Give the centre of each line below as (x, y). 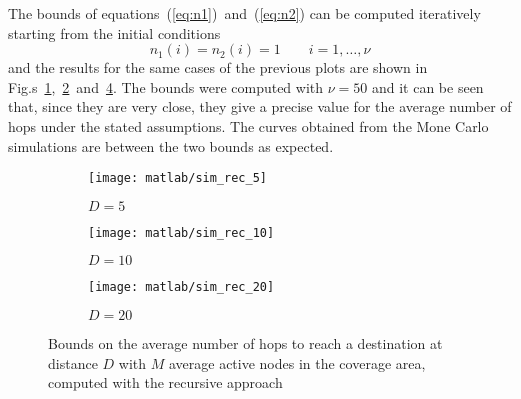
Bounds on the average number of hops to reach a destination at (245, 343)
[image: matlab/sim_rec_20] (181, 287)
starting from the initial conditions (114, 32)
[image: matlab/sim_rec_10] (181, 232)
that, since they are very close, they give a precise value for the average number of (260, 106)
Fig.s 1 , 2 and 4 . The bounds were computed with (166, 86)
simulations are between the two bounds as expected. (171, 145)
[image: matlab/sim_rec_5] (177, 178)
